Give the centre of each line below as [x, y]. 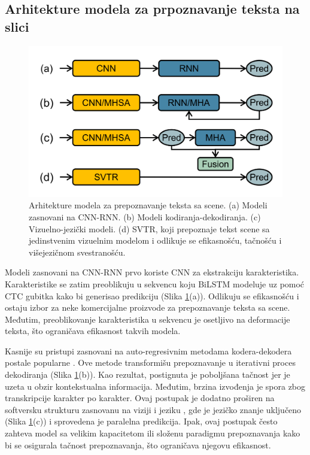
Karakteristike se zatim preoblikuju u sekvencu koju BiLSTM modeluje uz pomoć [155, 283]
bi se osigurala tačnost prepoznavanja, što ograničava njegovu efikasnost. [138, 445]
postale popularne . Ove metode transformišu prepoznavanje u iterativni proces [150, 363]
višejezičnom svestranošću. [77, 252]
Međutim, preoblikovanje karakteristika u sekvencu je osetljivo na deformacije [148, 319]
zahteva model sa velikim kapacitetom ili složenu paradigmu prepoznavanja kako [153, 433]
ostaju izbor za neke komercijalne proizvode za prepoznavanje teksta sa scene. [148, 307]
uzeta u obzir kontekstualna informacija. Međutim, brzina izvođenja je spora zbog [155, 386]
